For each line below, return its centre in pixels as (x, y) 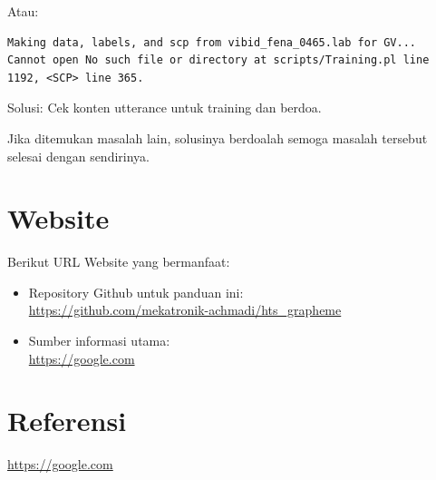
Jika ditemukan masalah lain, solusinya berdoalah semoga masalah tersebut (218, 137)
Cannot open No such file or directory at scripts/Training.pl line (218, 60)
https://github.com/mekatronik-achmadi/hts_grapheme (185, 310)
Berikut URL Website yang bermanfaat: (119, 262)
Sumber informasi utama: (99, 341)
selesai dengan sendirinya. (78, 156)
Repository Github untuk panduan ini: (136, 292)
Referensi (67, 421)
